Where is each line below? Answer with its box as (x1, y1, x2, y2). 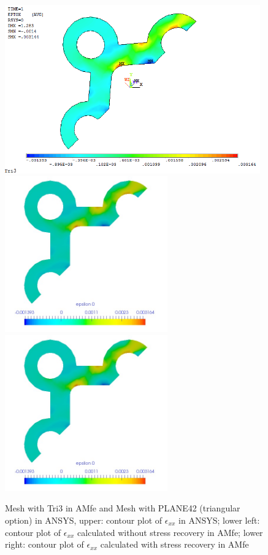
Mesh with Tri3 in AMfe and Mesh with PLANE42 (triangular (5, 502, 240, 514)
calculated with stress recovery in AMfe (100, 538, 249, 551)
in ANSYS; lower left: (178, 513, 260, 526)
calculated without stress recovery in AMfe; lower (77, 526, 263, 538)
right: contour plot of (5, 538, 84, 551)
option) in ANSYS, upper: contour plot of (5, 513, 163, 526)
